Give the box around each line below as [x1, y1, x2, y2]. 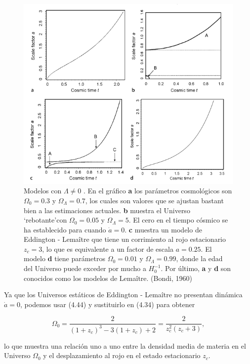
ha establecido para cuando [24, 224, 106, 234]
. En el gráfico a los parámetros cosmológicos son [83, 185, 232, 196]
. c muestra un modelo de [125, 224, 202, 234]
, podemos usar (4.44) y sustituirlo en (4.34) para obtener [20, 299, 195, 309]
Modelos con [24, 185, 62, 196]
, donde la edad [176, 253, 223, 264]
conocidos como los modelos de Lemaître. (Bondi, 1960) [24, 273, 192, 283]
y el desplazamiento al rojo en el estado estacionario [43, 350, 201, 361]
